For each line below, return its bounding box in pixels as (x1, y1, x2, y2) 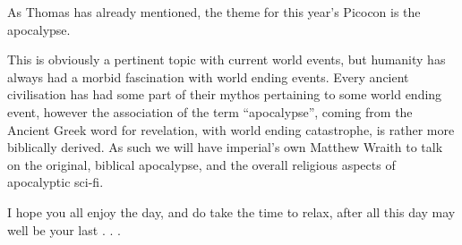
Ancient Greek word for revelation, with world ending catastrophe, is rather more (7, 120, 455, 139)
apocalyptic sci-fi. (7, 173, 104, 191)
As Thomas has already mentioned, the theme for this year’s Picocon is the (7, 3, 421, 21)
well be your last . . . (7, 220, 121, 239)
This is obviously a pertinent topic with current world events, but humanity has (7, 50, 446, 69)
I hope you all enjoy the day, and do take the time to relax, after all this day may (7, 202, 456, 221)
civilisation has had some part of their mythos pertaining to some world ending (7, 85, 442, 104)
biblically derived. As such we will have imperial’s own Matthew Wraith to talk (7, 138, 443, 156)
